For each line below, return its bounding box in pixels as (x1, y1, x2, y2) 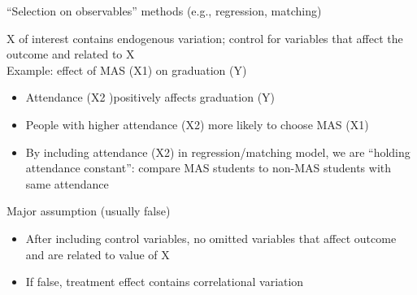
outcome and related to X (7, 46, 135, 63)
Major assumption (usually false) (7, 202, 171, 219)
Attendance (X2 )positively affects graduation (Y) (25, 89, 276, 106)
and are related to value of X (25, 245, 170, 262)
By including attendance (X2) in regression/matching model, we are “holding (25, 143, 410, 160)
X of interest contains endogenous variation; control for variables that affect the (7, 29, 403, 46)
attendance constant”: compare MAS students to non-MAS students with (25, 159, 391, 176)
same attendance (25, 175, 109, 192)
